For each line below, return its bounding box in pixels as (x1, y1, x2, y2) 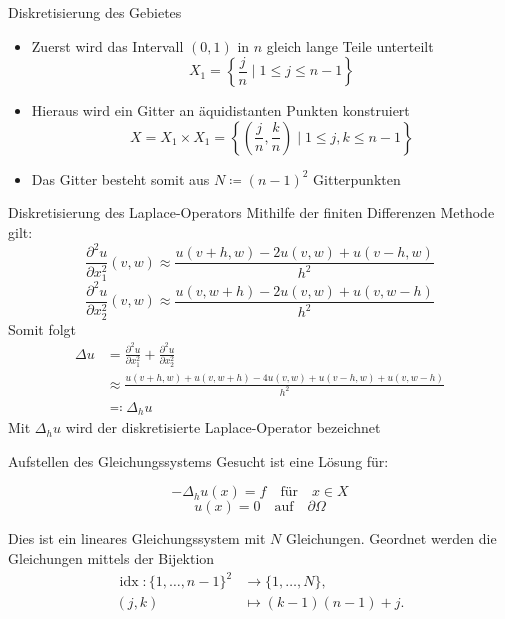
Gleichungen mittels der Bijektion (8, 547, 215, 568)
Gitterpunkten (313, 168, 401, 189)
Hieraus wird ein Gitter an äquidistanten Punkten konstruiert (31, 100, 410, 121)
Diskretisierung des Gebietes (8, 2, 182, 22)
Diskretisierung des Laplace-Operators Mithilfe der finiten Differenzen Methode (8, 202, 495, 223)
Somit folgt (8, 318, 77, 339)
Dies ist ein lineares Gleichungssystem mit (8, 528, 266, 549)
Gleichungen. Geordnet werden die (286, 528, 497, 549)
